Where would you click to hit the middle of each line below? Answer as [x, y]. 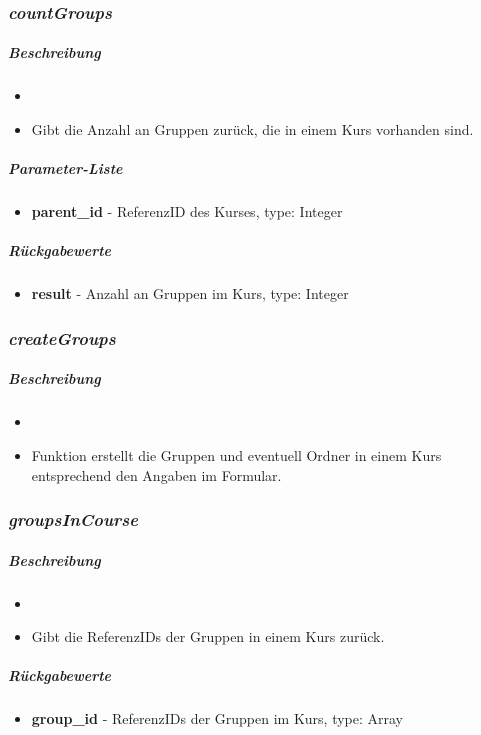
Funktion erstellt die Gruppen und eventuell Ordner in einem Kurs [236, 454]
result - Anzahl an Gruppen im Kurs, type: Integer [190, 293]
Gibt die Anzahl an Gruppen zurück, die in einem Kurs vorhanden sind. [252, 129]
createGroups [62, 337]
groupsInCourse [73, 519]
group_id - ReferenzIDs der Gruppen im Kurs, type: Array [217, 718]
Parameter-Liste [65, 168]
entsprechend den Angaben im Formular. [156, 474]
